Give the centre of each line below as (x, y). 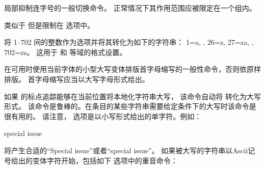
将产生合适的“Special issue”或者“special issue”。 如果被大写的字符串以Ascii (126, 150)
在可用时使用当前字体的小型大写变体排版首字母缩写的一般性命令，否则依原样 (132, 69)
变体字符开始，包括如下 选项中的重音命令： (105, 160)
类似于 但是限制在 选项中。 (49, 25)
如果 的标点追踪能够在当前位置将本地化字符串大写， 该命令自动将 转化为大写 (132, 96)
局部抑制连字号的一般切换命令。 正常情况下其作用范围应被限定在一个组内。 (130, 8)
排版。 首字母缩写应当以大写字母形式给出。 (77, 79)
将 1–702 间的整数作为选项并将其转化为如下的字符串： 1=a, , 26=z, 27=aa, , (129, 42)
